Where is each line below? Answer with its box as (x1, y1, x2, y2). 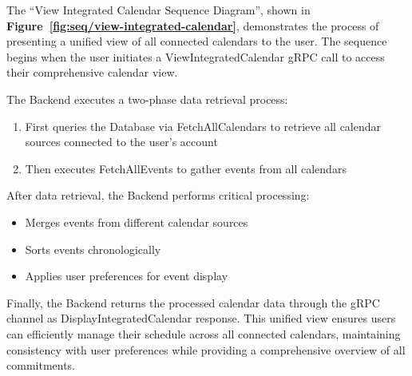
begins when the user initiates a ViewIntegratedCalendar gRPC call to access (6, 48, 385, 65)
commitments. (6, 357, 76, 374)
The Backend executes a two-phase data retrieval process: (6, 90, 288, 107)
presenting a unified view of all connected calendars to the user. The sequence (6, 33, 387, 49)
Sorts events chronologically (25, 240, 161, 257)
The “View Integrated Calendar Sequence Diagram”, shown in (6, 2, 311, 18)
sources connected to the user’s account (25, 133, 218, 150)
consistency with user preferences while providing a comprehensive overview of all (6, 341, 406, 358)
